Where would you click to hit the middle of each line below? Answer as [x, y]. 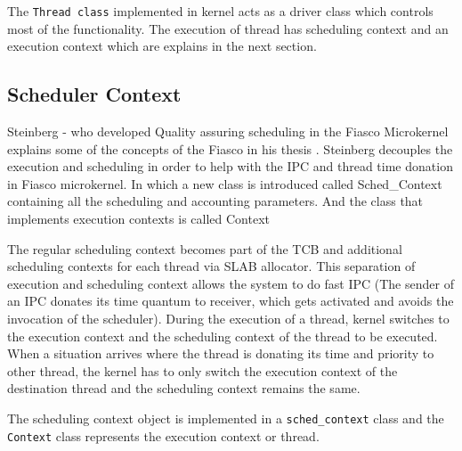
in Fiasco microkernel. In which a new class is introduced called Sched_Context [225, 183]
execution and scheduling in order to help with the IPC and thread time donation [230, 166]
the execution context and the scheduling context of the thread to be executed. [223, 336]
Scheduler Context [94, 94]
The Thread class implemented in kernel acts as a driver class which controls [220, 11]
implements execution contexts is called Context [138, 219]
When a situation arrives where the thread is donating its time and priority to [221, 353]
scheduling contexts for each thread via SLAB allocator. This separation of [211, 266]
